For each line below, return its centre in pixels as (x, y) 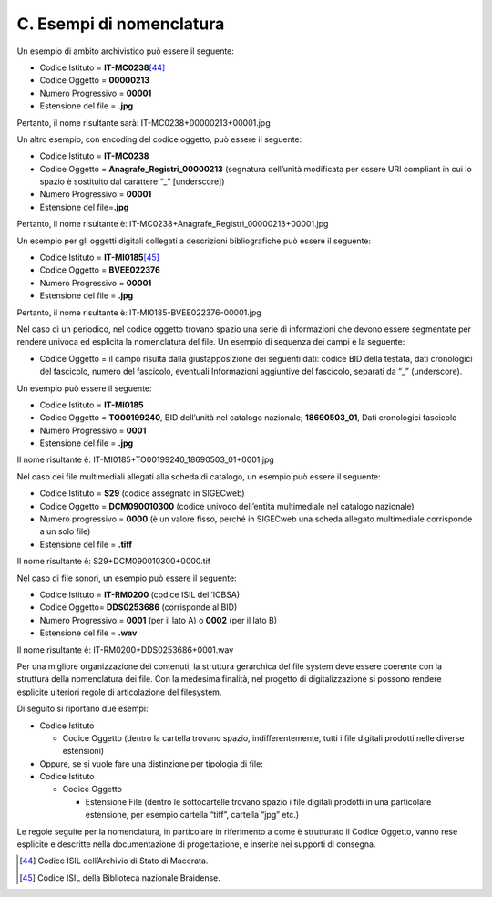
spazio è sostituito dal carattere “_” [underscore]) (132, 181)
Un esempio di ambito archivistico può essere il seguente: (125, 51)
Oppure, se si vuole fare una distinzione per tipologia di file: (151, 763)
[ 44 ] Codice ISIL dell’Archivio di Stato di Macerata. (114, 861)
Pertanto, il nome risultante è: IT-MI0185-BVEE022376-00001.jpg (139, 312)
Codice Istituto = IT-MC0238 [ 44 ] (102, 67)
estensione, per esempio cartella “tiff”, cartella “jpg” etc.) (192, 815)
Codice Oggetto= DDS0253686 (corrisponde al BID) (138, 607)
